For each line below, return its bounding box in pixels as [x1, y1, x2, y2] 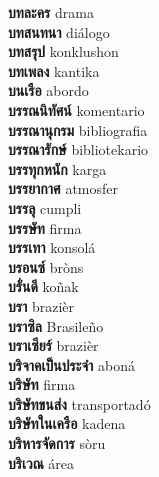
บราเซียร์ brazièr [8, 335, 99, 356]
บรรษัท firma [8, 217, 82, 238]
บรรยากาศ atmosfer [8, 178, 118, 199]
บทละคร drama [8, 2, 94, 22]
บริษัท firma [8, 374, 76, 395]
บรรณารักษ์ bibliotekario [8, 139, 149, 160]
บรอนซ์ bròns [8, 256, 84, 277]
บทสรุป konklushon [8, 41, 119, 62]
